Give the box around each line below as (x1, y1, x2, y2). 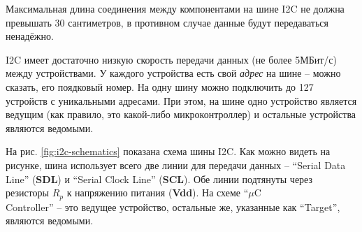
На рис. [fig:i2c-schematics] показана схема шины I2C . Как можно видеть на (6, 144, 331, 159)
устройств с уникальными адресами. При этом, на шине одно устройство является (6, 93, 357, 108)
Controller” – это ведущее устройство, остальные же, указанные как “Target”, (6, 199, 340, 214)
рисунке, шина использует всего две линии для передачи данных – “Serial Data (6, 157, 346, 172)
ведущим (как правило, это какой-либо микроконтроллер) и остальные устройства (6, 107, 356, 122)
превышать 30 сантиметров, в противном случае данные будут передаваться (6, 15, 329, 29)
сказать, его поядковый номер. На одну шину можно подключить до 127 (6, 79, 314, 94)
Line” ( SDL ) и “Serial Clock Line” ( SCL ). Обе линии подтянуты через (6, 171, 313, 186)
